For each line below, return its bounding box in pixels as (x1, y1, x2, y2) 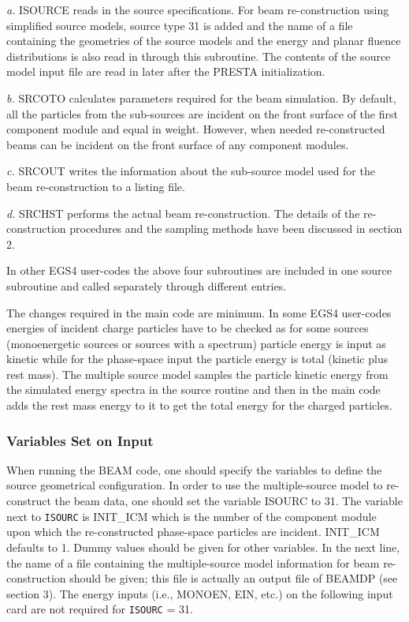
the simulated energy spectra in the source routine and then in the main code (6, 381, 381, 398)
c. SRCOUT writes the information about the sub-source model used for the (6, 163, 375, 179)
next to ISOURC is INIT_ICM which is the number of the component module (6, 508, 377, 524)
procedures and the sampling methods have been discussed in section (69, 220, 403, 237)
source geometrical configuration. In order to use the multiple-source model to (6, 477, 383, 493)
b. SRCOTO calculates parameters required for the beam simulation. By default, (6, 89, 396, 106)
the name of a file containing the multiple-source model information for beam (6, 554, 380, 571)
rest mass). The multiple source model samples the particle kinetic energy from (6, 365, 389, 382)
